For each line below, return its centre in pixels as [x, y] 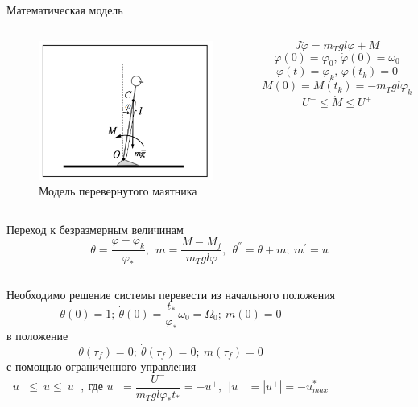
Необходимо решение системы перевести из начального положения [171, 294]
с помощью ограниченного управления [101, 366]
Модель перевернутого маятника [118, 191]
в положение [37, 336]
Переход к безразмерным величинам [95, 229]
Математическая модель [65, 10]
